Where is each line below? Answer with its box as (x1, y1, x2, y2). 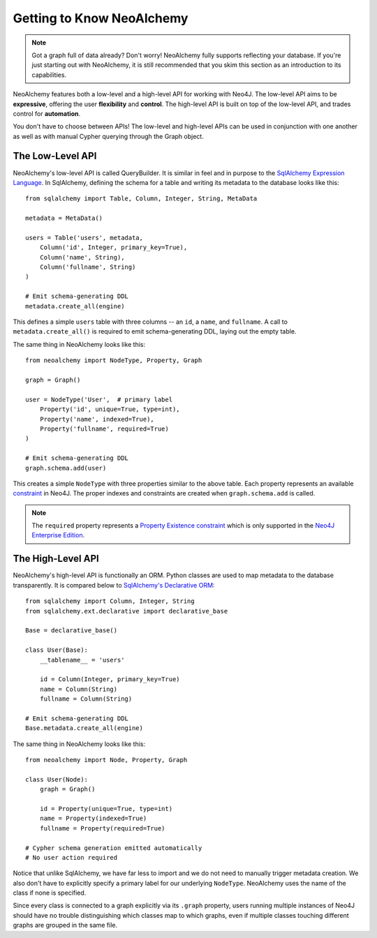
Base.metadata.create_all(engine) (25, 724, 143, 732)
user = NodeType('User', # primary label (25, 395, 173, 403)
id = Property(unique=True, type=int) (39, 805, 173, 812)
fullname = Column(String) (39, 695, 133, 703)
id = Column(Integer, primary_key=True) (39, 676, 181, 683)
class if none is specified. (13, 888, 87, 897)
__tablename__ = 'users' (39, 656, 125, 664)
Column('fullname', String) (39, 263, 136, 271)
